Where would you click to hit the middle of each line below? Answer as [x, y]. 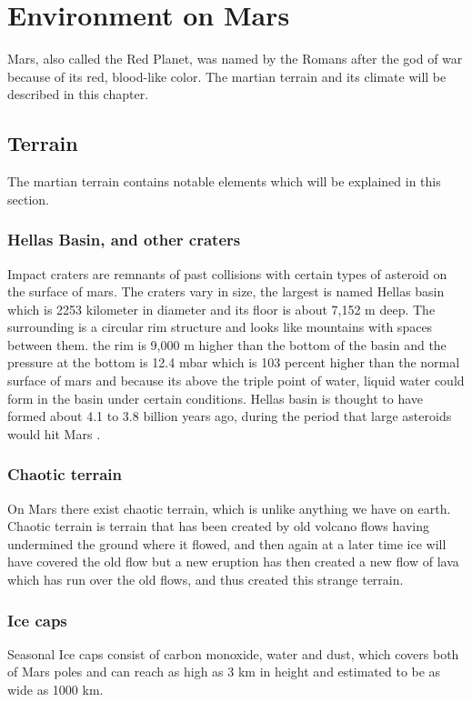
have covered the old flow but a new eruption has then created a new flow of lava [233, 562]
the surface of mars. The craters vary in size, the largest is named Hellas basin [226, 291]
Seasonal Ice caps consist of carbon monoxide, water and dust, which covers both [233, 653]
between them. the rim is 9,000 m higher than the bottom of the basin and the [227, 344]
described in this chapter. [78, 94]
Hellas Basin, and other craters [124, 240]
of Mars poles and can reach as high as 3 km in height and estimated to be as [224, 672]
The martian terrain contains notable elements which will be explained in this [224, 181]
